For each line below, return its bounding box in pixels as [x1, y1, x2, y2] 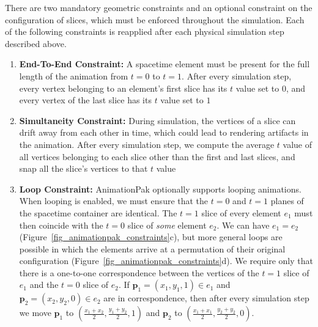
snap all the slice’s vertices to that [19, 162, 148, 175]
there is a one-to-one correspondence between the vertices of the [19, 266, 259, 279]
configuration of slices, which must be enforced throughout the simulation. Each [5, 13, 305, 26]
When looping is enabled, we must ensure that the [19, 194, 209, 207]
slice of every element [201, 206, 281, 219]
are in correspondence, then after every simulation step [103, 292, 309, 304]
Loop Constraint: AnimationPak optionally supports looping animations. [19, 182, 301, 195]
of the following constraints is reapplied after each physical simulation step [5, 25, 284, 38]
